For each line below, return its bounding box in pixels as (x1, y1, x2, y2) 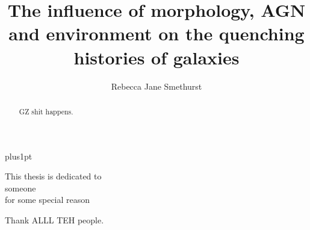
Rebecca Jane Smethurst (111, 79, 202, 92)
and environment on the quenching (8, 21, 305, 46)
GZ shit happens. (19, 106, 73, 116)
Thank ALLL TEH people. (5, 213, 104, 226)
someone (5, 181, 36, 194)
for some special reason (5, 193, 90, 206)
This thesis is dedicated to (5, 170, 102, 182)
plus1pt (5, 149, 33, 162)
